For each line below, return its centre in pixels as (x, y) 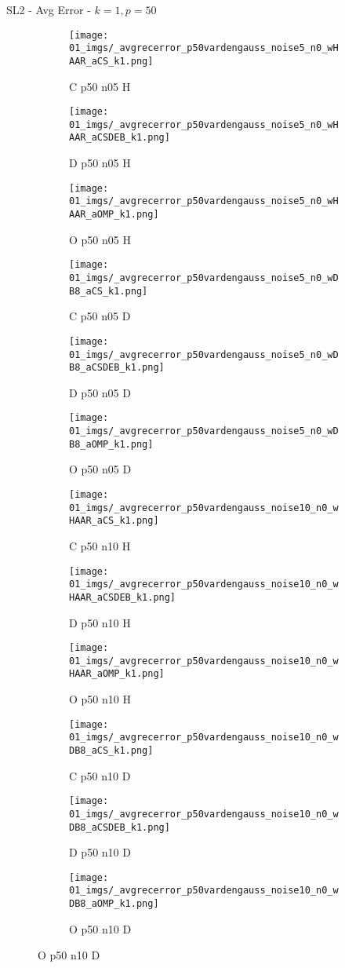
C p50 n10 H (100, 545)
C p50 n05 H (100, 86)
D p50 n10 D (100, 852)
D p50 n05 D (100, 392)
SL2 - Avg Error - (49, 9)
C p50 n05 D (100, 316)
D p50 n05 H (100, 163)
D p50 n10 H (100, 622)
